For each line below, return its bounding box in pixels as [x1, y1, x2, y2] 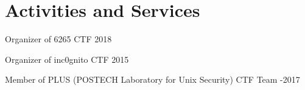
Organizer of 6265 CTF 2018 [5, 33, 112, 45]
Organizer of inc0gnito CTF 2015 [5, 53, 129, 65]
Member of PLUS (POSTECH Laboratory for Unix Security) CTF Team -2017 [5, 73, 300, 86]
